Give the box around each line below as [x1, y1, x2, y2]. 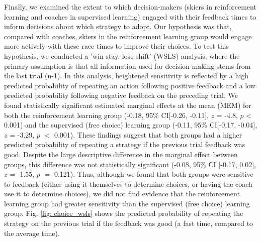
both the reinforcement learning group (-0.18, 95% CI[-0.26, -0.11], [4, 109, 209, 120]
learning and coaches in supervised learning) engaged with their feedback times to [4, 11, 256, 22]
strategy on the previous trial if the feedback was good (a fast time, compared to [4, 218, 253, 228]
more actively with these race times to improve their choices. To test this [4, 41, 229, 51]
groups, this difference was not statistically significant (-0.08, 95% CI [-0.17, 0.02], [4, 159, 256, 169]
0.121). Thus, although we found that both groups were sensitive [54, 169, 253, 179]
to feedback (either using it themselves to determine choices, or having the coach [4, 178, 252, 189]
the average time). [4, 227, 60, 238]
